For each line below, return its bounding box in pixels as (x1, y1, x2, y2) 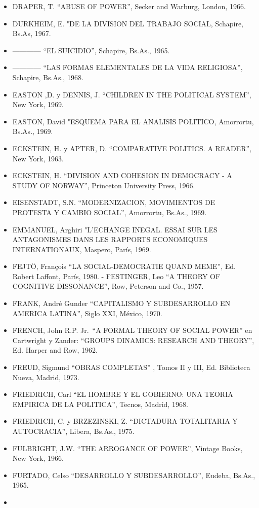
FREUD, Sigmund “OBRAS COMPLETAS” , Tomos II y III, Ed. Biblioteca (12, 362, 250, 372)
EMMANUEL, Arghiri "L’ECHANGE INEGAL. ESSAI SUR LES (12, 224, 218, 234)
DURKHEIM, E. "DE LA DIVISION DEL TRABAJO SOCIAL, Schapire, (12, 18, 244, 28)
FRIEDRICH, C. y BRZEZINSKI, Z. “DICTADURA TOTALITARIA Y (12, 416, 238, 426)
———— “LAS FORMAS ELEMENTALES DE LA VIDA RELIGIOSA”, (12, 62, 243, 73)
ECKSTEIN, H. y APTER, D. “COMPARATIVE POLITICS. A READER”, (12, 143, 251, 153)
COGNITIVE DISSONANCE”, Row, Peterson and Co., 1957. (12, 281, 204, 291)
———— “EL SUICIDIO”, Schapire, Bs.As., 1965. (12, 45, 170, 55)
